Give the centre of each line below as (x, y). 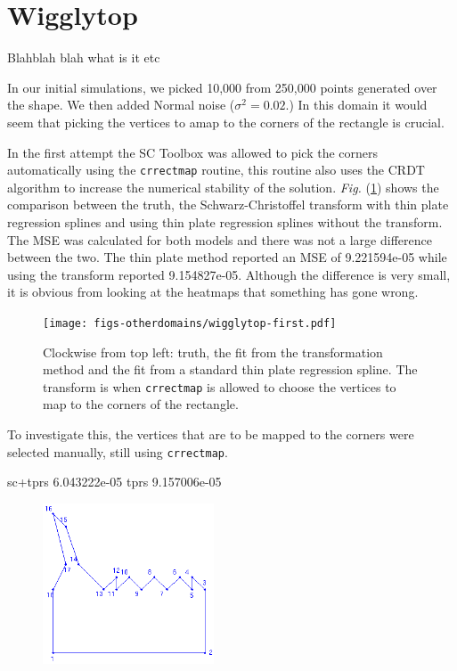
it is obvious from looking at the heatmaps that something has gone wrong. (213, 292)
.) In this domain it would (356, 105)
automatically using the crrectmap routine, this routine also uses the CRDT (216, 170)
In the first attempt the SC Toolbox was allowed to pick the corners (193, 152)
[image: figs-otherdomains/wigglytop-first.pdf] (190, 323)
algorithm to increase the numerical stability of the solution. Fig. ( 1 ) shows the (223, 187)
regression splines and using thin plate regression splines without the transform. (225, 221)
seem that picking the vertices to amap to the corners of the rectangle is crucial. (226, 122)
